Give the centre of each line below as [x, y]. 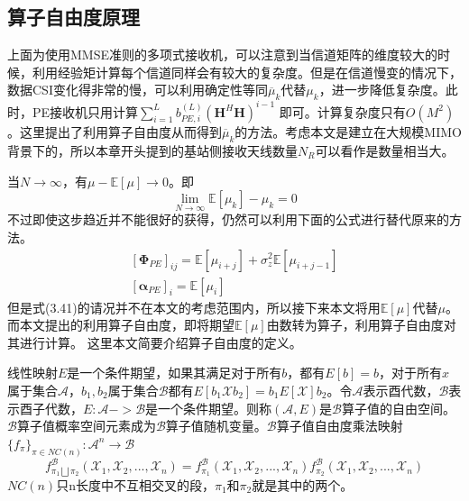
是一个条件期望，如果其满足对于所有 [175, 373]
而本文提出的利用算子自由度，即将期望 [121, 325]
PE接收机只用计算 [85, 111]
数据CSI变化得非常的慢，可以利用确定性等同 [138, 90]
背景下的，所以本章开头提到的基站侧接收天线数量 [152, 150]
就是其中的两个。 [303, 484]
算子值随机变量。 [216, 426]
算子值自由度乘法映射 [340, 426]
